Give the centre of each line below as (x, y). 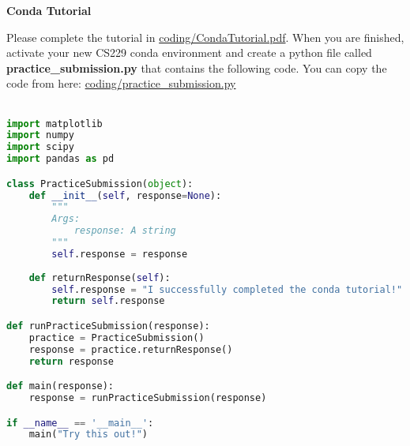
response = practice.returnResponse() (131, 349)
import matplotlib (55, 124)
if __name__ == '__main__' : (80, 423)
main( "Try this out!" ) (88, 435)
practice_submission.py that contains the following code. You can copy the (197, 67)
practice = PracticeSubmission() (117, 337)
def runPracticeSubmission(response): (108, 326)
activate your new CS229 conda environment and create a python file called (189, 52)
